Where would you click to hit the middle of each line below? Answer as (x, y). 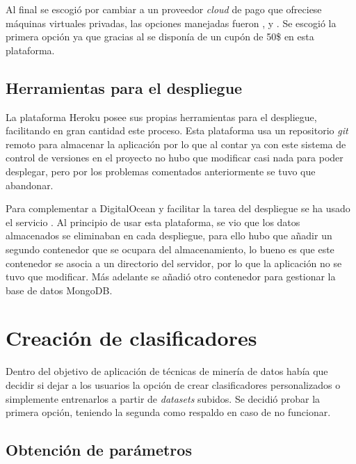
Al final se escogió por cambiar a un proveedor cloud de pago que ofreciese (164, 9)
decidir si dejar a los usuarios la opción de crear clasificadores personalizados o (173, 385)
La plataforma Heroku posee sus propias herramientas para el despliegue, (161, 117)
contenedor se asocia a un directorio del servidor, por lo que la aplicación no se (174, 263)
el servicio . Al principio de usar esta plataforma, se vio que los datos (153, 222)
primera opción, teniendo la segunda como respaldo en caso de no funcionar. (168, 412)
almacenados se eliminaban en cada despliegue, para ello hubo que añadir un (169, 235)
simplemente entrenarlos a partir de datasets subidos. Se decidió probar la (163, 398)
